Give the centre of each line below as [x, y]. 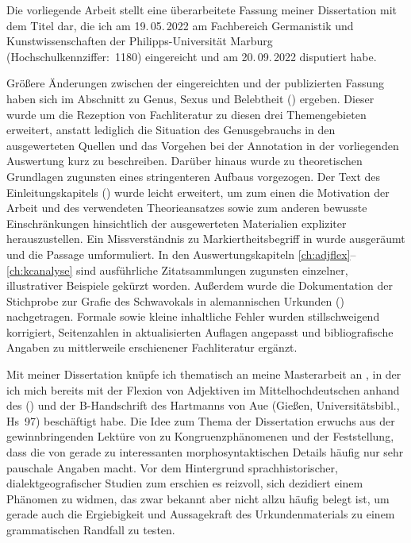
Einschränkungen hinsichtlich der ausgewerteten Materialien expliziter [177, 223]
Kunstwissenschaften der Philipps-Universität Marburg [140, 41]
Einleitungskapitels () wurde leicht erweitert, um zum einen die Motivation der [198, 192]
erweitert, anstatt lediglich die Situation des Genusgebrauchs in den [171, 130]
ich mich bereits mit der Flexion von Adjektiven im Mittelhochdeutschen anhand [203, 389]
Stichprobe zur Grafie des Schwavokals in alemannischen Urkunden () [175, 300]
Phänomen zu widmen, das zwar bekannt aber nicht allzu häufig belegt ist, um [198, 498]
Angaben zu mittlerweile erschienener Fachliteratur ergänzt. [152, 347]
